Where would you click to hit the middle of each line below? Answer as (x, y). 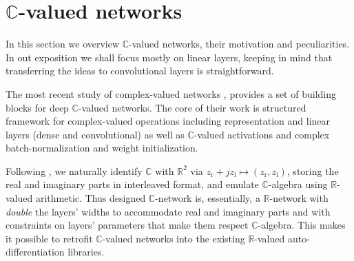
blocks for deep (37, 107)
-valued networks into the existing (174, 238)
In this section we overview (63, 44)
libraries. (86, 252)
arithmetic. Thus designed (91, 198)
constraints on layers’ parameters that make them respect (127, 225)
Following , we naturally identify (74, 170)
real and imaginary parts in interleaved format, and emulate (132, 184)
